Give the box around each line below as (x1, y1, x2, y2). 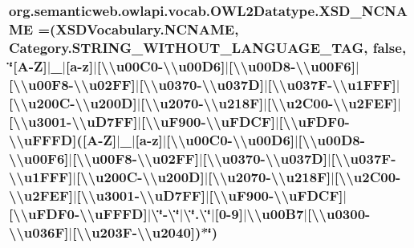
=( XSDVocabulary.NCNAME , (38, 18, 239, 39)
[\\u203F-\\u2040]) (72, 222, 201, 242)
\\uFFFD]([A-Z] (9, 129, 117, 149)
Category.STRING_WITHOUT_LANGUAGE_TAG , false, (9, 37, 407, 57)
